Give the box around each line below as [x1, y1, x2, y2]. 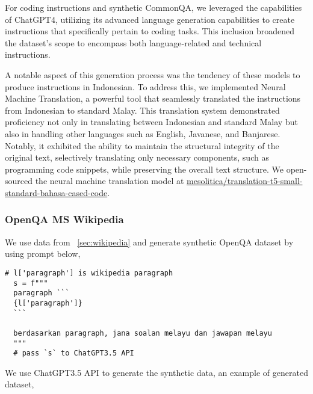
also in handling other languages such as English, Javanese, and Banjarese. [5, 127, 280, 140]
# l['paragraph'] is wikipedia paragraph [5, 268, 173, 277]
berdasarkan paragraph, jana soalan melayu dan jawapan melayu [13, 328, 272, 337]
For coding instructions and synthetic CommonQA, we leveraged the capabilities [5, 1, 302, 13]
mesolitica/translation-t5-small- [187, 174, 303, 187]
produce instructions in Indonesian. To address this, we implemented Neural [5, 80, 286, 93]
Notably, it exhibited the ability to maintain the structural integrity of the [5, 139, 279, 152]
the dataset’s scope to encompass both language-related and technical [5, 36, 262, 49]
